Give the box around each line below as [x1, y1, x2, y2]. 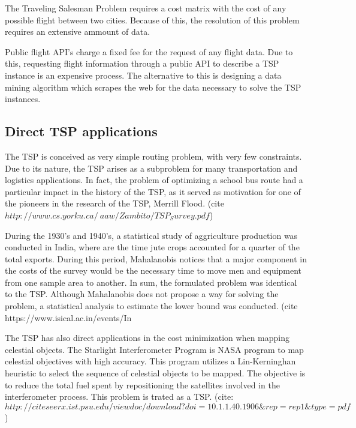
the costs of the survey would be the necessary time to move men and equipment [5, 264, 302, 277]
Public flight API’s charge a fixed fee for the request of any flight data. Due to [5, 45, 293, 58]
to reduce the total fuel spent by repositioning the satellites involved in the [5, 378, 280, 391]
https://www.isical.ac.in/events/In [5, 311, 132, 324]
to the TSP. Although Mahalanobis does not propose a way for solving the [5, 288, 279, 300]
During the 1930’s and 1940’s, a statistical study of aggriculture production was [5, 229, 298, 241]
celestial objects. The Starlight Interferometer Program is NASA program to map [5, 343, 304, 355]
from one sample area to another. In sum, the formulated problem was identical [5, 276, 297, 288]
